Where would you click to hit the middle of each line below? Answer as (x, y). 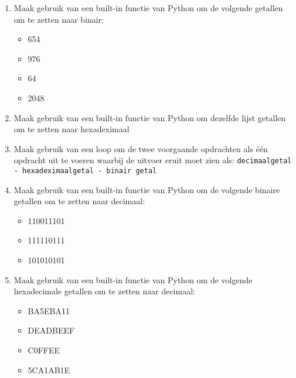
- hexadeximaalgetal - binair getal (85, 171)
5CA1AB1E (49, 370)
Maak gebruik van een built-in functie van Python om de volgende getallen (148, 8)
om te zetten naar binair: (59, 19)
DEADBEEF (51, 330)
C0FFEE (44, 350)
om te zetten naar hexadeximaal (72, 129)
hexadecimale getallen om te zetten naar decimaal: (104, 291)
